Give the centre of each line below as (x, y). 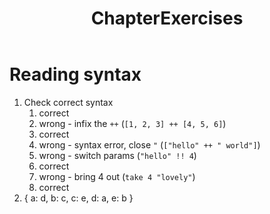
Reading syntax (75, 74)
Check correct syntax (68, 102)
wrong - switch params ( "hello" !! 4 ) (117, 155)
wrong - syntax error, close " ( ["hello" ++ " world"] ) (149, 144)
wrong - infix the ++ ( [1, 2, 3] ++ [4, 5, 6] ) (132, 123)
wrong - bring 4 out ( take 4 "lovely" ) (117, 176)
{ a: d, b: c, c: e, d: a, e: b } (78, 198)
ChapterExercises (167, 18)
